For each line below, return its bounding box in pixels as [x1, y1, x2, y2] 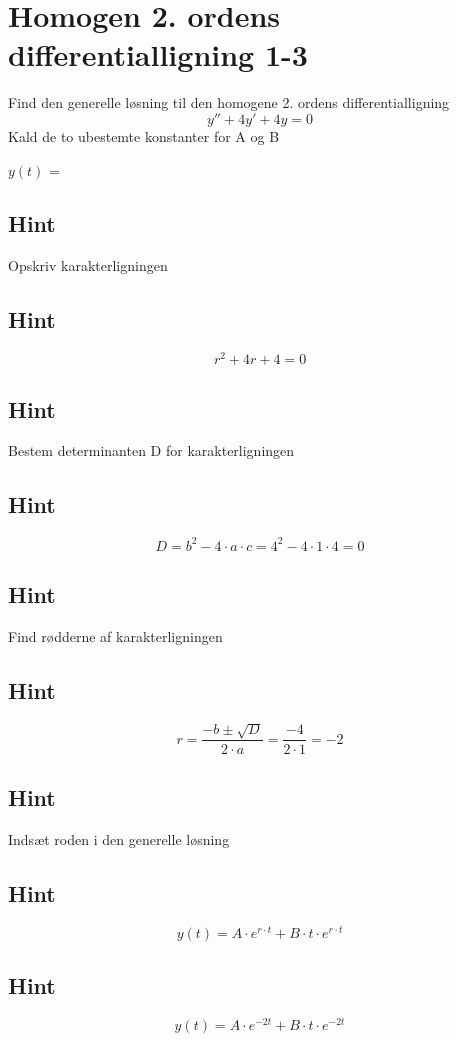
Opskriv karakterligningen [8, 255, 168, 276]
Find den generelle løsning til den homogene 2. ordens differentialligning [8, 92, 450, 113]
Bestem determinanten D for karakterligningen [8, 440, 295, 461]
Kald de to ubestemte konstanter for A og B [8, 125, 280, 146]
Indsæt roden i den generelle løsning [8, 828, 230, 849]
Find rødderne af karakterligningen [8, 625, 223, 646]
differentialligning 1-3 [8, 34, 308, 75]
